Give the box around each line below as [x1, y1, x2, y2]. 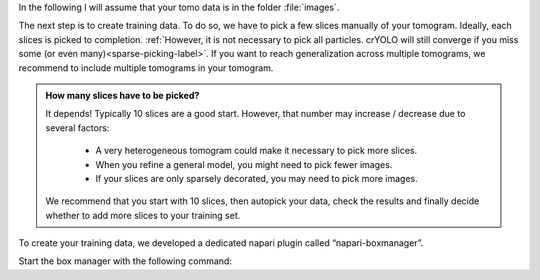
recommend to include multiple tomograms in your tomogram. [18, 61, 274, 74]
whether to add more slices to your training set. [45, 209, 241, 221]
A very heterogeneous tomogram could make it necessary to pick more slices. [95, 145, 418, 157]
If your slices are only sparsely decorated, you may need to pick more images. [95, 172, 419, 184]
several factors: [45, 121, 110, 134]
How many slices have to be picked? [45, 89, 200, 101]
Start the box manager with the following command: [18, 255, 232, 267]
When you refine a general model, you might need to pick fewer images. [95, 158, 393, 170]
